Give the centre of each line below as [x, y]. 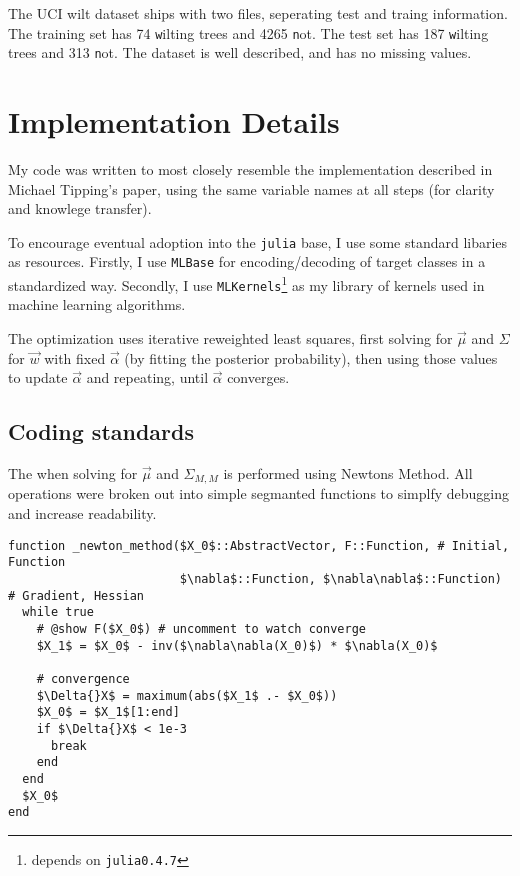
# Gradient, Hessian [76, 595]
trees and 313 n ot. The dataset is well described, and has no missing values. [240, 52]
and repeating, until [147, 377]
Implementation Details [174, 121]
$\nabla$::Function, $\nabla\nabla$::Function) [340, 578]
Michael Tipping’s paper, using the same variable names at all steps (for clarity [251, 188]
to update [38, 377]
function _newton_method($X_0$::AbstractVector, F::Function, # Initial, [259, 545]
